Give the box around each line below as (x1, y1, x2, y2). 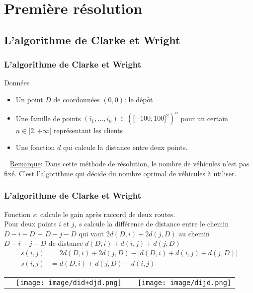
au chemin (178, 228, 210, 238)
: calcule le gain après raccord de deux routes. (36, 209, 175, 219)
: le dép (124, 94, 147, 104)
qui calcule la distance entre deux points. (63, 142, 188, 152)
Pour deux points (4, 219, 57, 229)
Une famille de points (15, 113, 81, 123)
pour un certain (180, 113, 228, 123)
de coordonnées (53, 94, 100, 104)
